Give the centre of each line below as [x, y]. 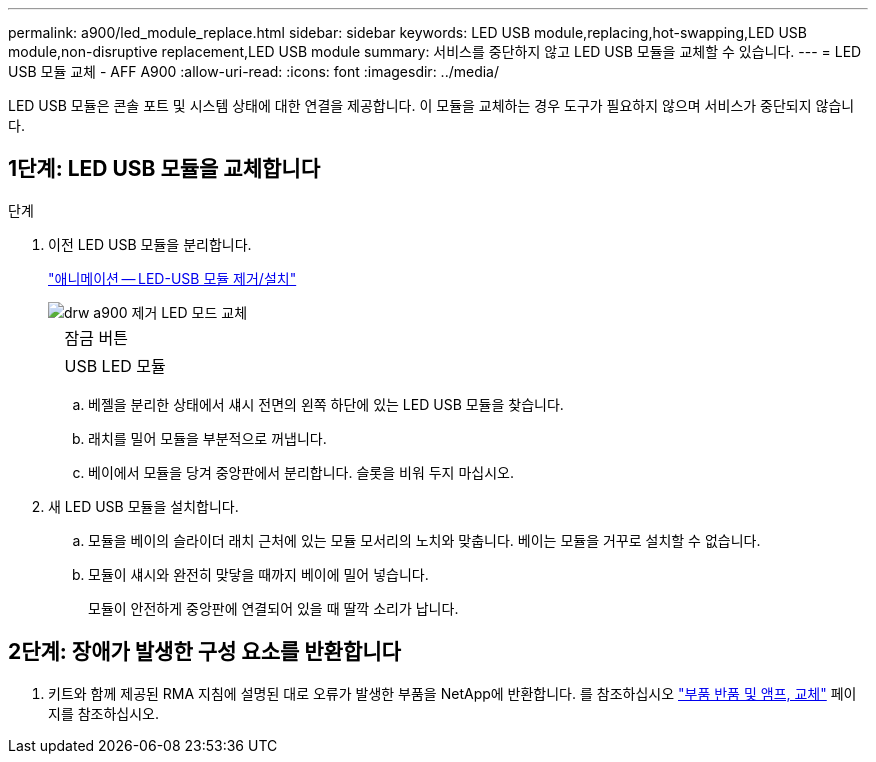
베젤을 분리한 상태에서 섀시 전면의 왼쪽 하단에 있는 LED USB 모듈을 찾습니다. [326, 404]
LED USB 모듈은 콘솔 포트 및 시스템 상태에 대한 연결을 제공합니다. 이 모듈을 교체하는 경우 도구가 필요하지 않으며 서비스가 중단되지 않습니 [431, 105]
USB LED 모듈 [115, 365]
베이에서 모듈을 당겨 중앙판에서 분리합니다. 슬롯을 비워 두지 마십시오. [301, 472]
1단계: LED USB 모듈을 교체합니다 [164, 169]
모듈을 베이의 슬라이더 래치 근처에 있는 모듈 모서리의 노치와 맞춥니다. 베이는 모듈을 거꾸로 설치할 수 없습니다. [424, 540]
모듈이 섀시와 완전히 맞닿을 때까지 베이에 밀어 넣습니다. [258, 574]
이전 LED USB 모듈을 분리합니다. [150, 244]
